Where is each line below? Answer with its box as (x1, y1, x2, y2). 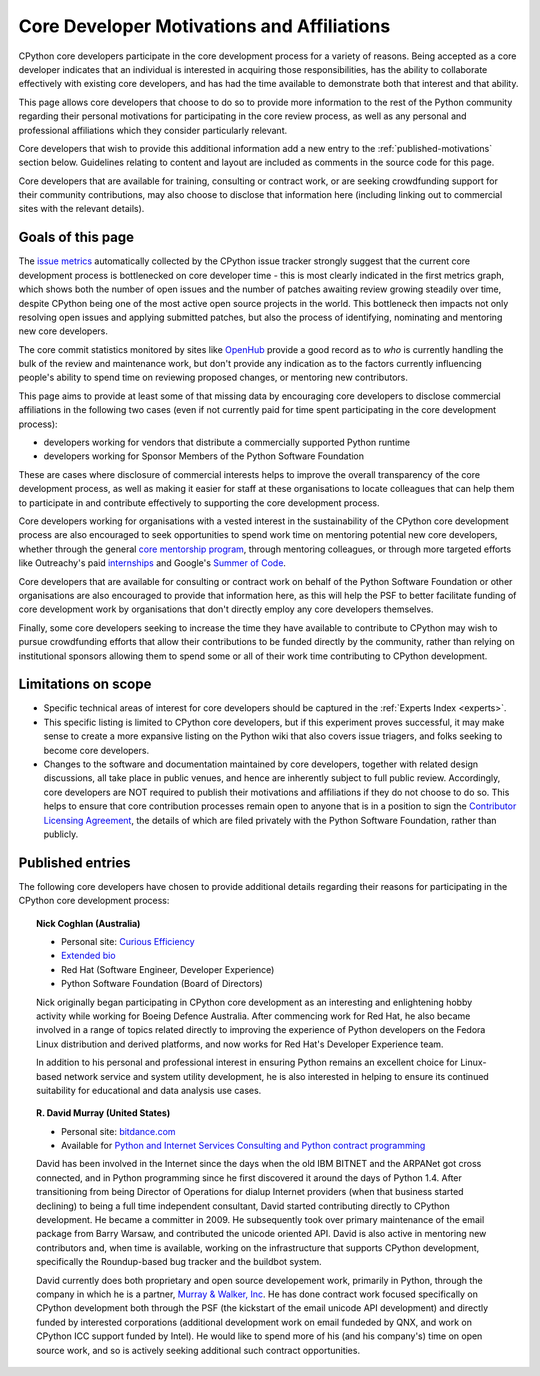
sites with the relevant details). (18, 203, 145, 215)
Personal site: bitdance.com (61, 1125, 176, 1137)
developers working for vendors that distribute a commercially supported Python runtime (43, 436, 410, 449)
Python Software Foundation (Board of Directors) (61, 978, 264, 990)
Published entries (18, 854, 131, 871)
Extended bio (61, 950, 116, 962)
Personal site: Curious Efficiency (61, 936, 195, 948)
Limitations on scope (18, 676, 152, 693)
